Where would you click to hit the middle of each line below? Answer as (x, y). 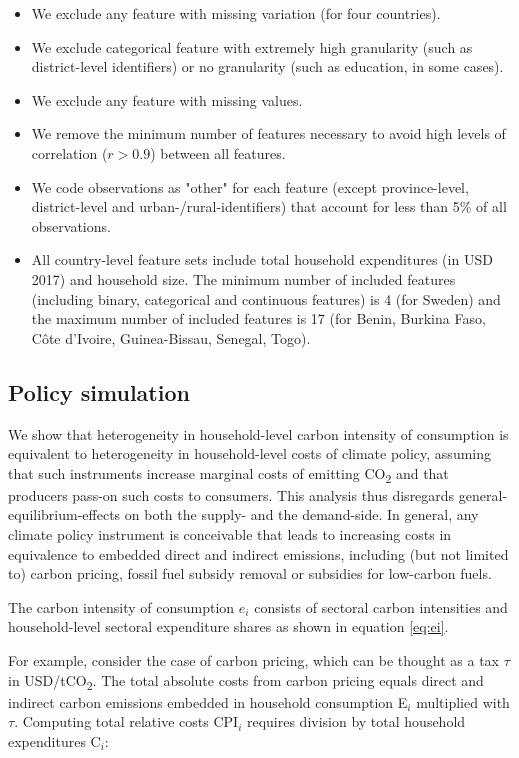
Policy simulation (99, 391)
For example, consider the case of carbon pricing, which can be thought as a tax (253, 659)
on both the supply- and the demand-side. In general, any (301, 514)
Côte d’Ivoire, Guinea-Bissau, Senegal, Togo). (171, 337)
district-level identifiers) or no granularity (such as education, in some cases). (267, 66)
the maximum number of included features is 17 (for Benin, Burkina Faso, (258, 318)
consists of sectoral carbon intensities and (381, 606)
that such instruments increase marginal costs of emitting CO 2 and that (228, 474)
